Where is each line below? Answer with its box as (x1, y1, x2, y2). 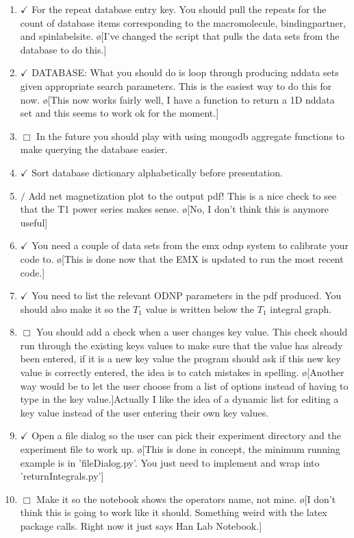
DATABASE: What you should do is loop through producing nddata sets (31, 65, 339, 80)
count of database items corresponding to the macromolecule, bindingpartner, (20, 15, 346, 30)
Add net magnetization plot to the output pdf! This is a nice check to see (28, 188, 337, 202)
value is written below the (145, 301, 255, 316)
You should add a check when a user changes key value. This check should (36, 325, 348, 339)
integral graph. (270, 301, 332, 316)
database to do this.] (20, 42, 107, 56)
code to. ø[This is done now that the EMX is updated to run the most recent (20, 251, 344, 266)
